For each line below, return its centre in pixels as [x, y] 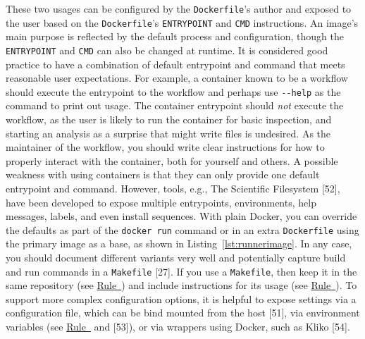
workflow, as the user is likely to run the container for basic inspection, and [169, 119]
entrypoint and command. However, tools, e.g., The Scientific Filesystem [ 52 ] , [173, 188]
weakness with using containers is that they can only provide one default [163, 174]
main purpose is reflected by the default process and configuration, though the [175, 36]
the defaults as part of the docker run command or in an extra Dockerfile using [182, 229]
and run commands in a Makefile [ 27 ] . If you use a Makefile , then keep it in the [181, 271]
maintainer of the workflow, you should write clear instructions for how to [165, 147]
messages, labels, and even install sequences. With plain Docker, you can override [181, 216]
